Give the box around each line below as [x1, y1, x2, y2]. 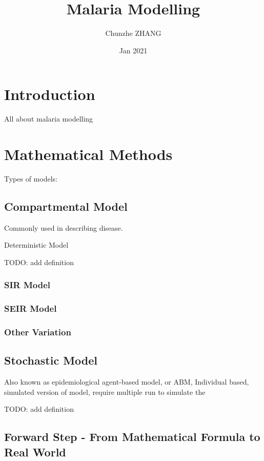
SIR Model [4, 278, 51, 291]
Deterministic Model [4, 239, 69, 250]
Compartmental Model [4, 198, 128, 214]
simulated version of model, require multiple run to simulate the [4, 386, 206, 397]
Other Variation [4, 326, 71, 338]
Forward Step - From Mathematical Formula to [4, 429, 260, 445]
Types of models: [4, 173, 57, 184]
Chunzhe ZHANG [105, 28, 161, 38]
